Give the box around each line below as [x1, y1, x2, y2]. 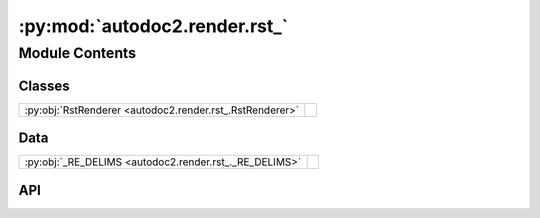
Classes [18, 77, 70, 94]
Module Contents [18, 44, 137, 62]
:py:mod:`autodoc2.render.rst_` [18, 15, 289, 37]
